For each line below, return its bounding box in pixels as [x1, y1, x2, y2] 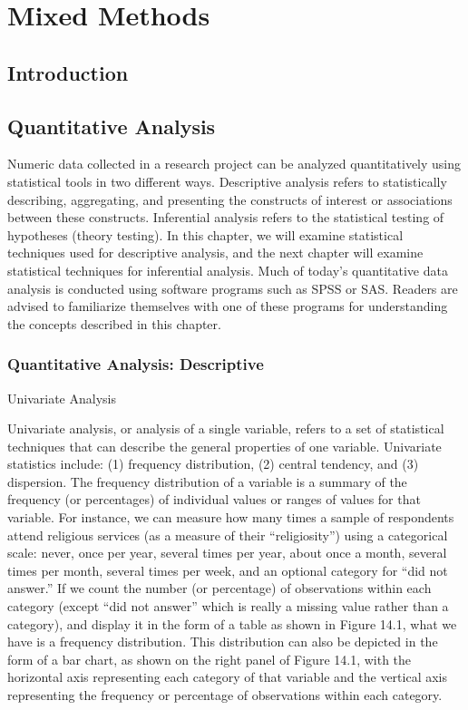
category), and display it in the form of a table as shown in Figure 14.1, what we [7, 614, 457, 633]
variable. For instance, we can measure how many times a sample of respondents [7, 508, 454, 527]
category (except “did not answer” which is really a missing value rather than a [7, 597, 449, 616]
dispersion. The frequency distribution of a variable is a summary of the [7, 472, 407, 491]
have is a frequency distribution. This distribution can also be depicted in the [7, 632, 438, 651]
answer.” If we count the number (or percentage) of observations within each [7, 579, 432, 598]
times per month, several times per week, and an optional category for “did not [7, 560, 448, 579]
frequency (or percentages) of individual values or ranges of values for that [7, 490, 421, 509]
